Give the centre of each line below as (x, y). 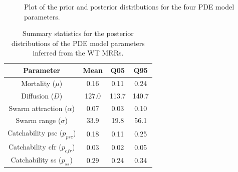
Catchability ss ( (36, 160)
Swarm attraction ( (38, 108)
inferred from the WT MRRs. (78, 53)
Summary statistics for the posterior (78, 33)
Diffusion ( (38, 95)
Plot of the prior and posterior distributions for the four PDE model (129, 6)
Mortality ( (38, 83)
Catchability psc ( (35, 133)
